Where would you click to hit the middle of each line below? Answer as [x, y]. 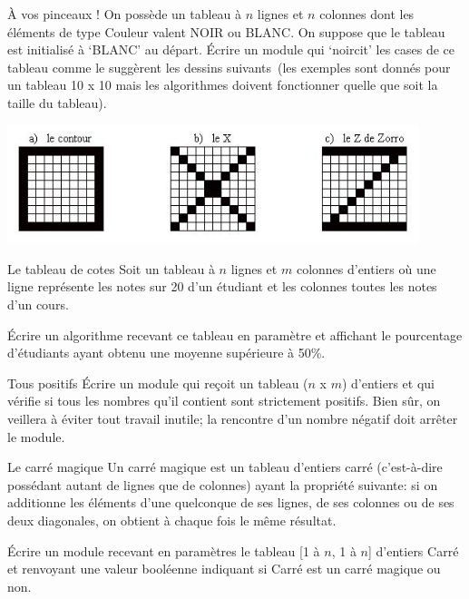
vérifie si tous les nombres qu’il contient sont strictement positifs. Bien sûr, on [224, 401]
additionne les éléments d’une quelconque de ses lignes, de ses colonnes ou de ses [231, 502]
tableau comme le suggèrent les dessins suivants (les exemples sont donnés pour [229, 67]
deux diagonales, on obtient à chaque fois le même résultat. [172, 520]
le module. [36, 436]
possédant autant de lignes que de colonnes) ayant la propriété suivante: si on [223, 484]
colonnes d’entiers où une [366, 268]
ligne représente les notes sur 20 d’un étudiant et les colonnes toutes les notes [222, 286]
